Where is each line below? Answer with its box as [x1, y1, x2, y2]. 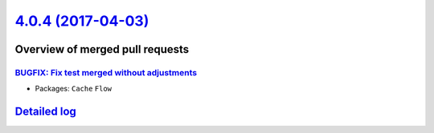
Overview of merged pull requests [14, 42, 190, 56]
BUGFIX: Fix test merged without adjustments [14, 66, 198, 78]
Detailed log [14, 105, 76, 119]
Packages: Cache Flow [35, 84, 113, 94]
